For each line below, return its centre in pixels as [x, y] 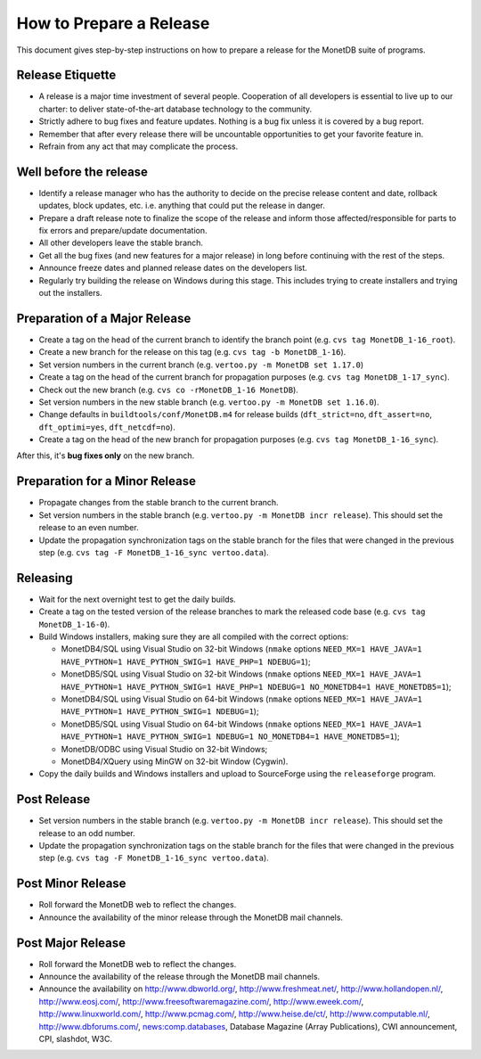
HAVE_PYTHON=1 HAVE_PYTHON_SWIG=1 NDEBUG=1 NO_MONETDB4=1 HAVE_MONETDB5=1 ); [230, 736]
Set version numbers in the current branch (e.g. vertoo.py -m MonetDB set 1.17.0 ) [201, 365]
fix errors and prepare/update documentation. [123, 231]
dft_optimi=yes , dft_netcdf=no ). [107, 427]
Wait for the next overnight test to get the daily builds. [137, 599]
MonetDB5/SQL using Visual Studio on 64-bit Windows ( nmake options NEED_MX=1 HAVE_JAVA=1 [241, 724]
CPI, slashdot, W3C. [76, 1038]
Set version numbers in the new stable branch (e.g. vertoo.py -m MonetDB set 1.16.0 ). [209, 402]
